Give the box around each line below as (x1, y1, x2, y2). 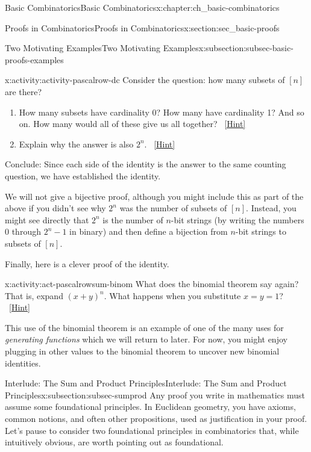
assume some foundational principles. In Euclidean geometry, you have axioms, (5, 400, 296, 413)
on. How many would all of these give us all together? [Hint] (19, 117, 246, 130)
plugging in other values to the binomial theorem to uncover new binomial (5, 345, 280, 358)
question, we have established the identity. (5, 169, 161, 182)
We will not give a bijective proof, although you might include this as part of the (5, 190, 304, 202)
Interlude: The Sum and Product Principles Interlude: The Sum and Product (5, 377, 287, 389)
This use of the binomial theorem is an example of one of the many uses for (5, 321, 284, 333)
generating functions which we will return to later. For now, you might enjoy (5, 333, 287, 345)
